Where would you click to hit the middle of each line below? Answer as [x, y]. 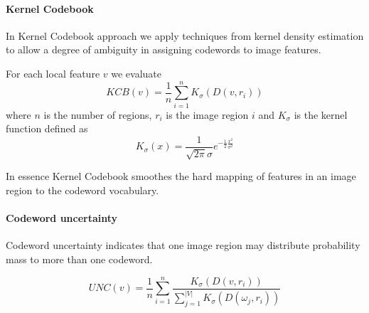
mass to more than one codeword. [79, 259]
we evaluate [136, 73]
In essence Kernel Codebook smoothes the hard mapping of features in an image [181, 176]
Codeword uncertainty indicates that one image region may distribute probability [183, 245]
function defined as [47, 128]
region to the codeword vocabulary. [82, 190]
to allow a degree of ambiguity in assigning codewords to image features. [164, 49]
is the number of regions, [98, 114]
